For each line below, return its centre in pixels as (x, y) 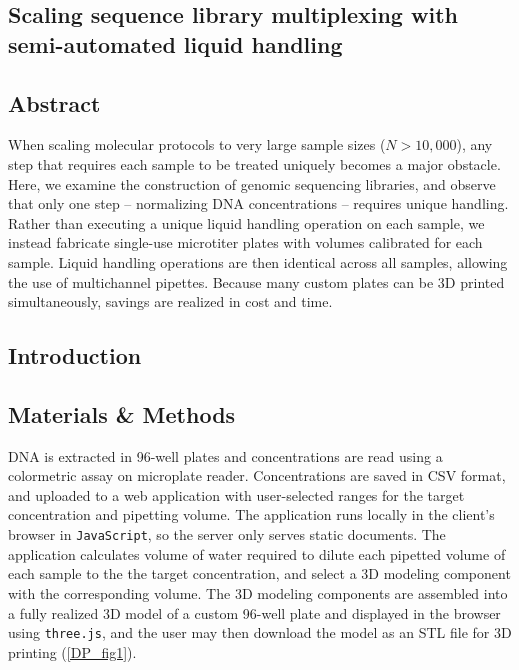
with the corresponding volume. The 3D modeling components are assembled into (258, 592)
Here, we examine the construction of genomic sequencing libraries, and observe (252, 183)
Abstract (54, 102)
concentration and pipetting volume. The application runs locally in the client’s (251, 514)
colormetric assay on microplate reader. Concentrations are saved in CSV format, (257, 475)
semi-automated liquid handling (175, 43)
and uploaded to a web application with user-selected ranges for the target (236, 494)
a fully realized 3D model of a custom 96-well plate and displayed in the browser (254, 612)
